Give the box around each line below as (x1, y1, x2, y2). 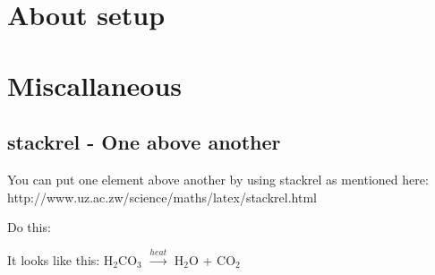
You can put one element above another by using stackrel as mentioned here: (7, 169, 429, 188)
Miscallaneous (7, 66, 183, 103)
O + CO (189, 250, 236, 269)
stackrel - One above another (7, 128, 281, 156)
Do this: (7, 218, 51, 236)
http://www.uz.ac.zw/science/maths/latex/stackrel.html (7, 187, 317, 206)
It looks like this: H (7, 250, 114, 269)
